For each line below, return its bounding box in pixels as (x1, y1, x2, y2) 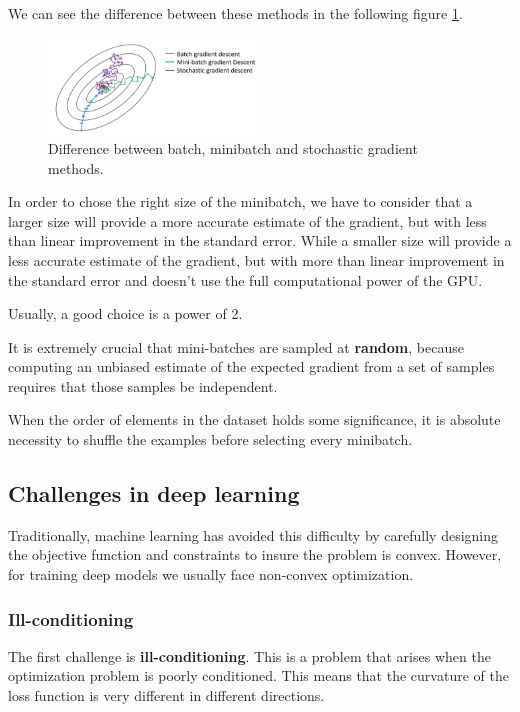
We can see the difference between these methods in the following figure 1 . (8, 3, 463, 23)
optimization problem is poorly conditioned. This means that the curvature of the (8, 665, 509, 686)
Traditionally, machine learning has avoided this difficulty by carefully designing (8, 524, 499, 545)
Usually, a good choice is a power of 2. (8, 303, 243, 324)
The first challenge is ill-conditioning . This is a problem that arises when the (8, 645, 491, 666)
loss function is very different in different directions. (8, 685, 325, 706)
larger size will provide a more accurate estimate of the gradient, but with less (8, 210, 487, 231)
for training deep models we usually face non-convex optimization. (8, 564, 414, 585)
